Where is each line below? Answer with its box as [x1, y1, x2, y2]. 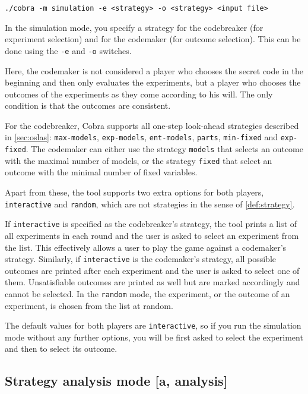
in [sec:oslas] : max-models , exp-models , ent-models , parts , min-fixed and [5, 131, 278, 143]
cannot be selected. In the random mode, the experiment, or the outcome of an [5, 287, 290, 300]
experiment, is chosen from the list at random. [5, 299, 173, 311]
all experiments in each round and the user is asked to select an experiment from [5, 229, 299, 241]
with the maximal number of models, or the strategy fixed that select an [5, 154, 272, 166]
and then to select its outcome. [5, 342, 118, 355]
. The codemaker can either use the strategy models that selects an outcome [26, 143, 303, 155]
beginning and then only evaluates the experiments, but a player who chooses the [5, 76, 301, 89]
